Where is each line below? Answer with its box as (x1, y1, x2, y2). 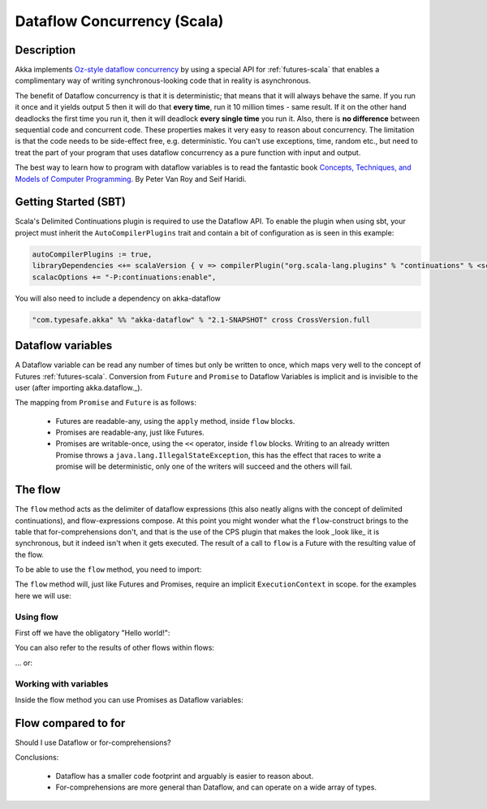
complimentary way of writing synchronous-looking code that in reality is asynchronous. (15, 76, 312, 85)
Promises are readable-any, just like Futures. (55, 427, 205, 438)
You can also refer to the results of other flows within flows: (15, 642, 215, 653)
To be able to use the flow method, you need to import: (15, 565, 202, 574)
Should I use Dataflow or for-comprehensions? (15, 738, 171, 747)
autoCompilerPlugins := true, (32, 249, 153, 259)
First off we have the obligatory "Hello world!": (15, 628, 170, 638)
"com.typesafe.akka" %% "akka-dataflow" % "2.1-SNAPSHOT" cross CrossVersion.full (32, 315, 371, 324)
